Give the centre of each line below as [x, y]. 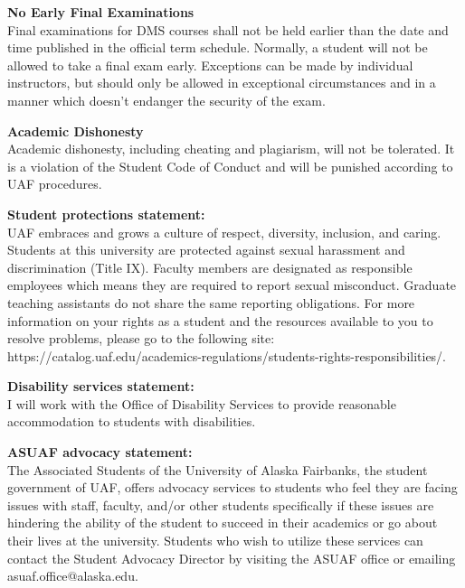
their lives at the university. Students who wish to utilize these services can [215, 541]
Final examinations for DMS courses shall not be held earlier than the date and [228, 29]
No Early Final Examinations [101, 12]
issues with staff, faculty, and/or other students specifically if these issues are [221, 504]
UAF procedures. [55, 184]
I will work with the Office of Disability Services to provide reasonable [202, 403]
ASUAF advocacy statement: [100, 452]
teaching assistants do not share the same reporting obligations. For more [211, 302]
